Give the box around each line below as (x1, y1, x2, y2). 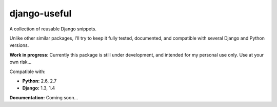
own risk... (9, 59, 32, 65)
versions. (9, 42, 29, 48)
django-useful (9, 8, 72, 19)
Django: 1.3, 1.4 (22, 85, 55, 91)
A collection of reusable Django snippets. (9, 26, 97, 32)
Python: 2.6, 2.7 (22, 78, 57, 84)
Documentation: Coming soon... (9, 94, 78, 100)
